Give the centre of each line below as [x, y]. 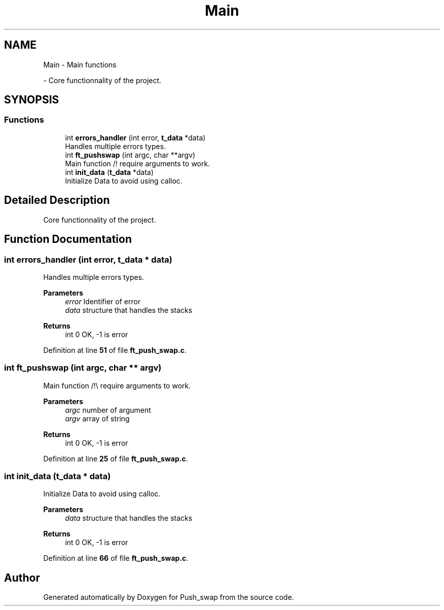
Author [22, 578]
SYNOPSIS [32, 100]
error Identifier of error [103, 301]
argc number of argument [108, 410]
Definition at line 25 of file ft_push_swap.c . [116, 458]
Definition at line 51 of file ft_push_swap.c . [115, 350]
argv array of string [97, 418]
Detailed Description [57, 200]
